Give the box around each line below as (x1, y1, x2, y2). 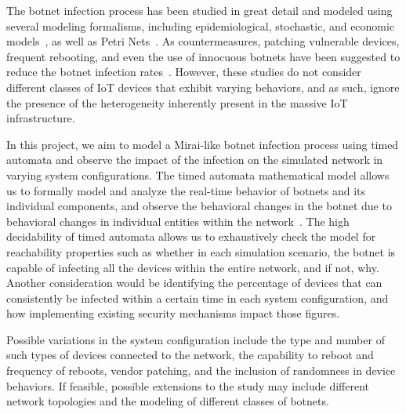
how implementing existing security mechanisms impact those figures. (6, 305, 340, 321)
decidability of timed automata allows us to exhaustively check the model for (6, 228, 376, 245)
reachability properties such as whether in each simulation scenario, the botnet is (6, 243, 396, 260)
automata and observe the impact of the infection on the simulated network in (6, 151, 383, 168)
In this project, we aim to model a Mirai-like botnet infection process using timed (6, 136, 399, 152)
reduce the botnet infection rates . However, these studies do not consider (6, 64, 361, 80)
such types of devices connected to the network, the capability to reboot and (6, 347, 374, 363)
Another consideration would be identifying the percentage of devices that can (6, 274, 382, 291)
